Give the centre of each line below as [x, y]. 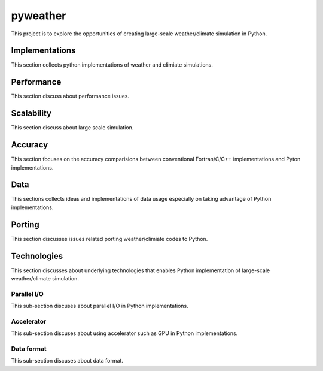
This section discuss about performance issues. [70, 96]
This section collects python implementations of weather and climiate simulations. [112, 65]
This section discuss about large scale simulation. [72, 128]
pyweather [39, 16]
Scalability [31, 114]
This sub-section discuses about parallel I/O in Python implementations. [100, 306]
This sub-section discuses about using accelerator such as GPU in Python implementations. [124, 333]
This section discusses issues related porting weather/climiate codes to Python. [109, 239]
